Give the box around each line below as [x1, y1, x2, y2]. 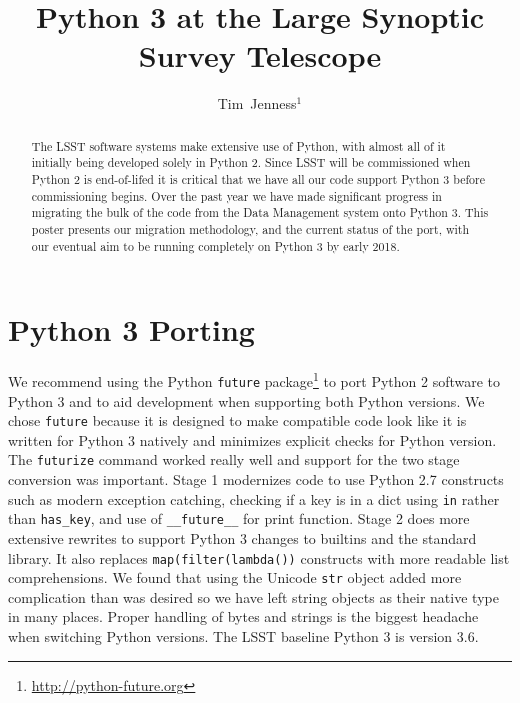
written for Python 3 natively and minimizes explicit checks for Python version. [8, 429, 497, 450]
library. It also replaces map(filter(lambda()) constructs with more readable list [8, 547, 510, 568]
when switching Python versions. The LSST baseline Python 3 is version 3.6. [8, 626, 479, 647]
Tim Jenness [217, 93, 297, 114]
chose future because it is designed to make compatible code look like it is [8, 410, 467, 431]
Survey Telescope [138, 35, 382, 76]
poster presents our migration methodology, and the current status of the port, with [31, 220, 470, 237]
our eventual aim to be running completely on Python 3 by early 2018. [31, 237, 400, 254]
